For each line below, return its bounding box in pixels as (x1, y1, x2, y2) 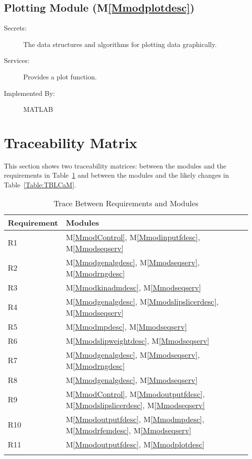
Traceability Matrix (4, 132, 138, 152)
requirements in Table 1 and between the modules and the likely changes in (4, 170, 229, 180)
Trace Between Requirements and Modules (53, 197, 199, 209)
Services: (4, 55, 30, 65)
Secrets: (4, 23, 27, 33)
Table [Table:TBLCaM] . (4, 180, 76, 190)
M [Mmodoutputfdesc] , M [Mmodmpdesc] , (65, 413, 205, 425)
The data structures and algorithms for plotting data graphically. (23, 39, 217, 49)
